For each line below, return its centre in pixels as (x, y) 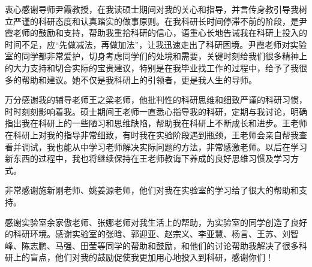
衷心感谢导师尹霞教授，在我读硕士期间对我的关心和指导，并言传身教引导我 (152, 9)
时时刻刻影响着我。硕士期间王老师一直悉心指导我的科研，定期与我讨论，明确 (156, 111)
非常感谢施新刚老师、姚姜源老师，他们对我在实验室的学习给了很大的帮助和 (152, 190)
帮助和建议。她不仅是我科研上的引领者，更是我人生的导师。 (139, 79)
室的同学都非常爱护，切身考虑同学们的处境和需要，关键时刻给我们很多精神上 (156, 56)
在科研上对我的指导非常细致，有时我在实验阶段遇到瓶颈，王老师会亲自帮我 (152, 134)
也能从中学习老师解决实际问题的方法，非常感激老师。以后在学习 (181, 146)
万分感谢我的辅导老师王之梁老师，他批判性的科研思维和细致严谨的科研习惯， (156, 100)
